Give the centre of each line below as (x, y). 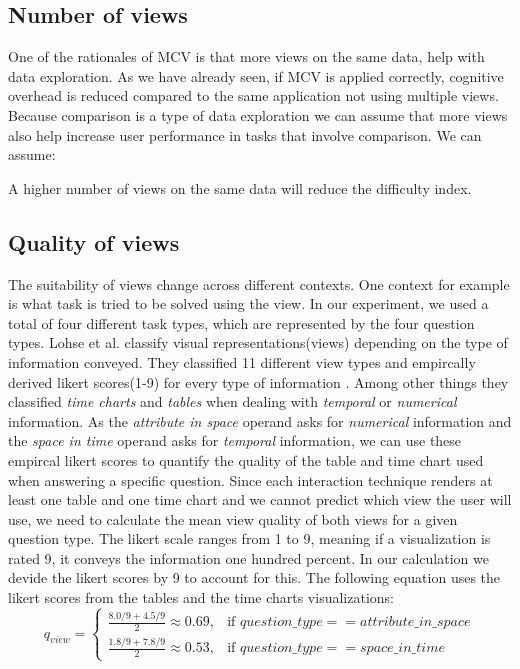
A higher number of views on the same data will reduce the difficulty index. (240, 187)
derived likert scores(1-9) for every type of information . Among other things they (258, 381)
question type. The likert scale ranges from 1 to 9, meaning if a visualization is (249, 538)
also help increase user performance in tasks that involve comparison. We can (245, 134)
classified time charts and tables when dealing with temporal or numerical (232, 401)
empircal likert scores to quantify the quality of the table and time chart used (246, 459)
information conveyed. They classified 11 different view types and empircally (242, 361)
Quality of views (94, 241)
